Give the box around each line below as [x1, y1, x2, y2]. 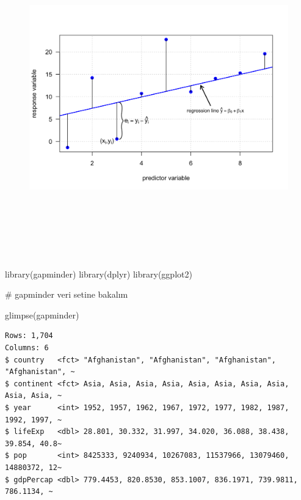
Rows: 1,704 [5, 331, 53, 340]
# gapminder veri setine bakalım [5, 288, 128, 301]
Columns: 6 [5, 343, 49, 352]
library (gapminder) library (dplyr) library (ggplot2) [5, 267, 192, 280]
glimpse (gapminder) [5, 308, 79, 321]
